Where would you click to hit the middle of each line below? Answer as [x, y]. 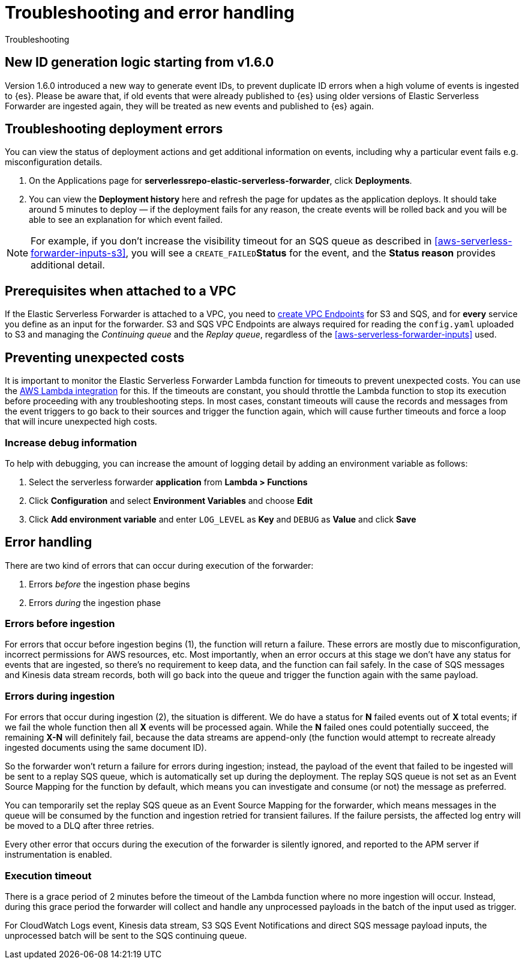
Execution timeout [48, 875]
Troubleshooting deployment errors [114, 129]
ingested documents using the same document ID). [106, 748]
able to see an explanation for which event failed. [126, 220]
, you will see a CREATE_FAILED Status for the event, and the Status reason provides [311, 253]
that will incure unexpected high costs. [81, 422]
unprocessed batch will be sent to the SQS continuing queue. [126, 935]
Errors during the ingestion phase [95, 602]
